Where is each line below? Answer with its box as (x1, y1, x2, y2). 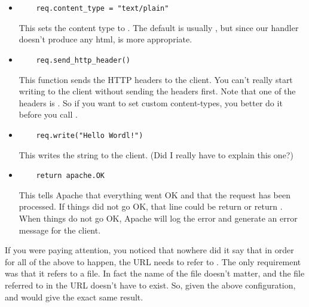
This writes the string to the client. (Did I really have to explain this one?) (19, 148, 293, 161)
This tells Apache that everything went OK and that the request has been (19, 188, 290, 201)
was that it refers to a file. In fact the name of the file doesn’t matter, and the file (5, 267, 305, 280)
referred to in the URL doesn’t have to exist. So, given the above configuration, (5, 278, 296, 291)
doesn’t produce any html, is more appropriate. (19, 33, 192, 45)
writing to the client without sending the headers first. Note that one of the (19, 85, 296, 97)
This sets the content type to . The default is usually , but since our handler (19, 21, 299, 33)
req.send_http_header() (36, 56, 130, 65)
